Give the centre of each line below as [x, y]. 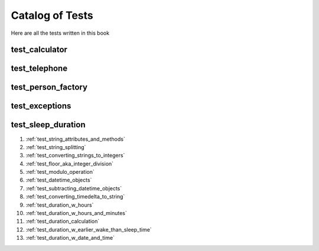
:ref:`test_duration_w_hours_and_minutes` [76, 213]
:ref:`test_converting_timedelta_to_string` [75, 197]
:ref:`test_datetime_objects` [59, 180]
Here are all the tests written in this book [60, 33]
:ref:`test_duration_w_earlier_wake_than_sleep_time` [89, 229]
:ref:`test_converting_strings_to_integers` [75, 156]
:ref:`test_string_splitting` [56, 147]
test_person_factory [49, 87]
